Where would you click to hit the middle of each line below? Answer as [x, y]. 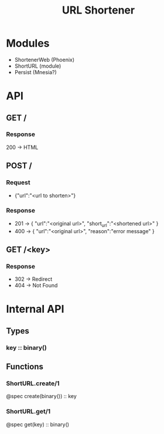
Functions [25, 367]
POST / [19, 166]
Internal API [35, 309]
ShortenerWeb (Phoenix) [45, 59]
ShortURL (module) [38, 66]
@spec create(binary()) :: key [42, 396]
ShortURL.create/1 [33, 383]
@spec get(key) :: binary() [37, 424]
